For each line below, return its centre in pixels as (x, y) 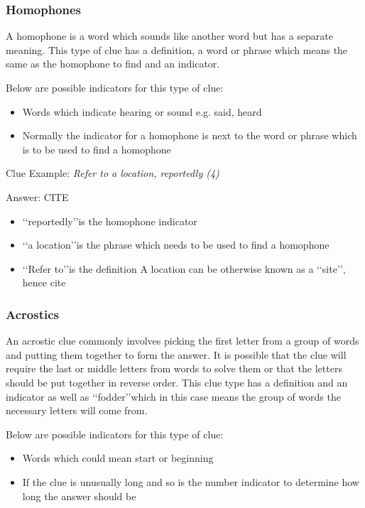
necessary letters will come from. (77, 410)
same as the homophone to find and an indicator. (113, 64)
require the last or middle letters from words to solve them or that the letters (174, 368)
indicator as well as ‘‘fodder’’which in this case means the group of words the (173, 396)
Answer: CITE (37, 196)
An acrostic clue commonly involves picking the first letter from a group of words (182, 341)
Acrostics (32, 314)
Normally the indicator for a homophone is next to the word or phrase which (190, 135)
